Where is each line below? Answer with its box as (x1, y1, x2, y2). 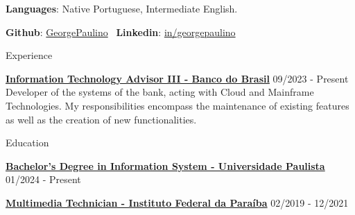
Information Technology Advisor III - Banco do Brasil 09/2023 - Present (6, 71, 349, 85)
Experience (6, 48, 53, 62)
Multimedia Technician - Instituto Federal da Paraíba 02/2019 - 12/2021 (6, 195, 349, 209)
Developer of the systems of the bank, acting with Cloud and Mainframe (6, 85, 314, 99)
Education (6, 135, 49, 150)
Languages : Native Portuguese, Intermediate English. (6, 1, 238, 15)
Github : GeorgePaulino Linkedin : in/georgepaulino (6, 24, 236, 39)
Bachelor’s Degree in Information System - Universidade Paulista (6, 158, 325, 173)
